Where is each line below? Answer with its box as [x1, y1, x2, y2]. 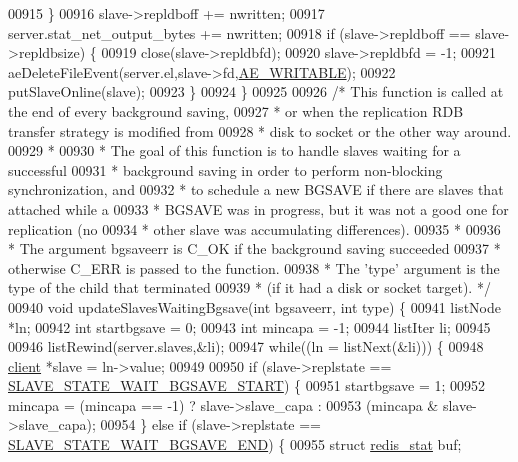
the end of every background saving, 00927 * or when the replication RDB [8, 100, 464, 121]
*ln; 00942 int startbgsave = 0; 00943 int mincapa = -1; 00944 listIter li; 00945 [8, 316, 491, 337]
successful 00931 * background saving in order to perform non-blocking [8, 159, 443, 180]
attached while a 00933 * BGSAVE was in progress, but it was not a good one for [8, 198, 509, 219]
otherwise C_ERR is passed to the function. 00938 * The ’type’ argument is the [8, 257, 500, 278]
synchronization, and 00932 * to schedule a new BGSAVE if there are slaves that [8, 179, 504, 200]
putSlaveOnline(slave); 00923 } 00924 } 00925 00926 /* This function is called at [8, 81, 504, 102]
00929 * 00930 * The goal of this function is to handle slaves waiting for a [8, 140, 461, 161]
